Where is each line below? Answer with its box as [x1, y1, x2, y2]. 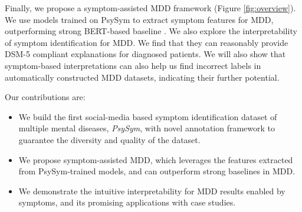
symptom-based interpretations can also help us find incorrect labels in [5, 59, 261, 71]
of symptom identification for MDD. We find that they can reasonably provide [5, 36, 288, 48]
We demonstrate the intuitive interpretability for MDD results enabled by [18, 184, 285, 197]
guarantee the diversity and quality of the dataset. [18, 133, 201, 145]
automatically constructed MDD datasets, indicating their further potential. [5, 71, 280, 83]
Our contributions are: [5, 91, 86, 103]
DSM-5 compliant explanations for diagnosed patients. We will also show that [5, 48, 286, 60]
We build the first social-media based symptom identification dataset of [18, 110, 277, 122]
